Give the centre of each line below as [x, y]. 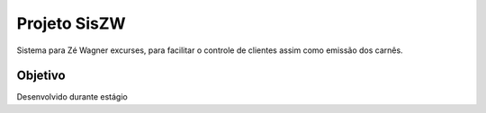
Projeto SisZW [71, 23]
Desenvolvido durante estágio [72, 97]
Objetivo [41, 76]
